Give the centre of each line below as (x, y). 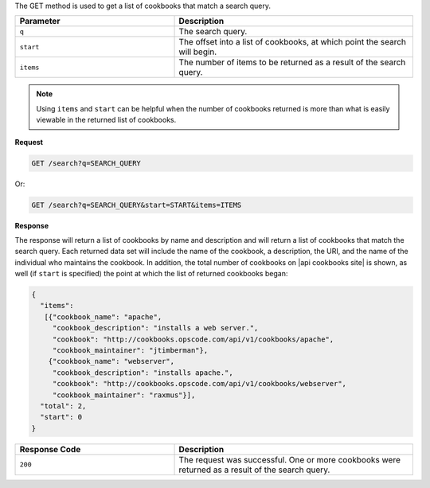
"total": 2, (63, 406)
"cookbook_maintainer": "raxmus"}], (124, 395)
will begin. (198, 52)
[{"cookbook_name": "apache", (103, 317)
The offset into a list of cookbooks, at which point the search (292, 42)
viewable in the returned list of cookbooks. (106, 120)
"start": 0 (61, 417)
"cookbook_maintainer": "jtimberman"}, (130, 350)
